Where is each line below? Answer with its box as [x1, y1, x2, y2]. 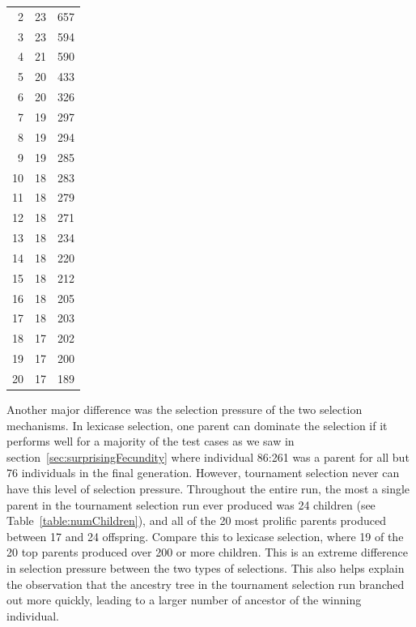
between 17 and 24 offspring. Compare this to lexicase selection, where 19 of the [6, 527, 404, 544]
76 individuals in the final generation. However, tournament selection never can [6, 464, 400, 481]
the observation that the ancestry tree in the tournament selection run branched [6, 575, 405, 592]
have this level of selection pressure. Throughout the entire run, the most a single [6, 480, 410, 497]
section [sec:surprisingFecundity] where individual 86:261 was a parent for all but [6, 448, 410, 465]
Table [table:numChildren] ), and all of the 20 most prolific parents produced [6, 512, 387, 529]
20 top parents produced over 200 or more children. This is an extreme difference [6, 544, 408, 561]
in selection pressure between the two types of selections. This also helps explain [6, 559, 405, 576]
